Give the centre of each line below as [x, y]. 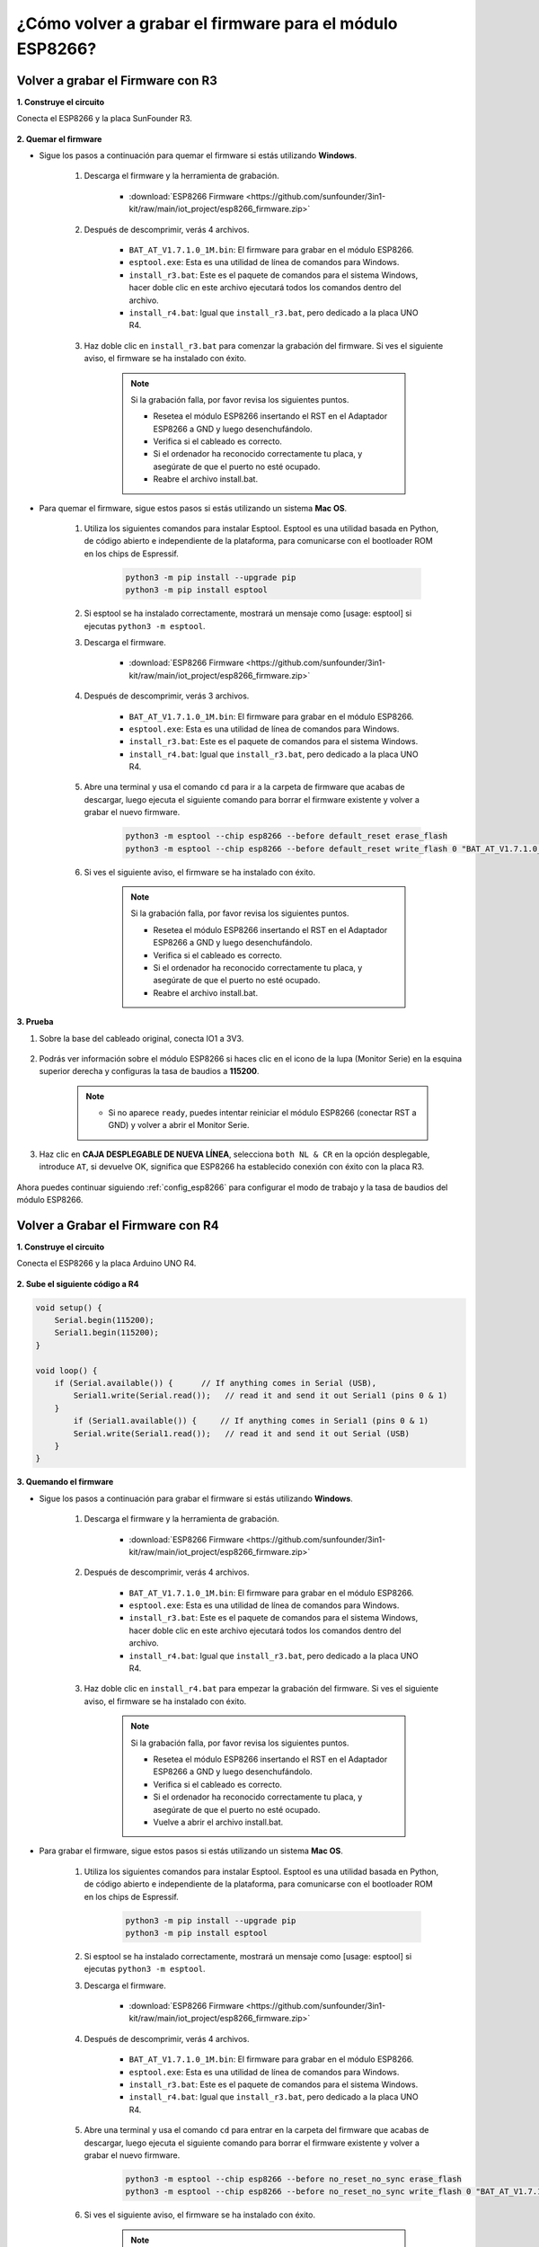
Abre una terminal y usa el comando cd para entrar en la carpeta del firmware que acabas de [256, 2130]
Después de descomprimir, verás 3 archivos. [167, 696]
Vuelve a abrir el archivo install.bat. [218, 1822]
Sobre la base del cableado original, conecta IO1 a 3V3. [141, 1038]
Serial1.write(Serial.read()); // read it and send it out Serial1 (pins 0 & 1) [261, 1396]
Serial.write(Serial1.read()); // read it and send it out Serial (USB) [242, 1433]
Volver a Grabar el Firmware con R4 [118, 1226]
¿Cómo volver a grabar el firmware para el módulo [207, 23]
